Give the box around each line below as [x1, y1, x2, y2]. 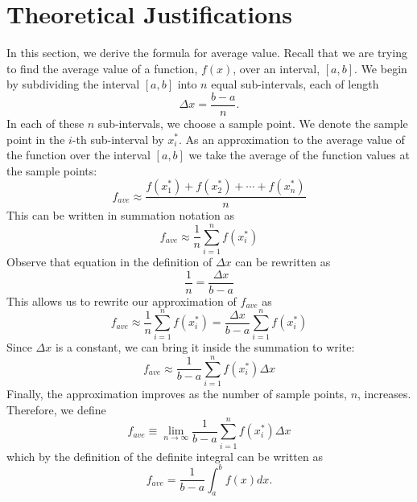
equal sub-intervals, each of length [211, 76, 379, 93]
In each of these [6, 114, 85, 131]
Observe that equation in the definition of [6, 253, 213, 270]
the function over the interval [6, 146, 151, 163]
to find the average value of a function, [6, 60, 198, 76]
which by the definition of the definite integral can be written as [6, 447, 323, 464]
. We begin [354, 60, 407, 76]
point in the [6, 130, 65, 147]
